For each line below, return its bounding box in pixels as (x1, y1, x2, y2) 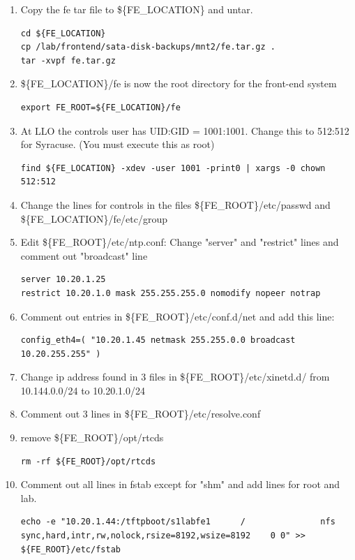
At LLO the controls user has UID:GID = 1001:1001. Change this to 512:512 (20, 123, 349, 138)
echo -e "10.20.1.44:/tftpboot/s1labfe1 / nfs (20, 517, 335, 527)
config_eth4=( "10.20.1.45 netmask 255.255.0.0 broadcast (20, 335, 296, 346)
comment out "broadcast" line (20, 248, 148, 263)
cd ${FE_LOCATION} (20, 28, 106, 38)
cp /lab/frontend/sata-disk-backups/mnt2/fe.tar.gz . (20, 42, 275, 52)
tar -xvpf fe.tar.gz (20, 55, 116, 66)
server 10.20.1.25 (20, 274, 106, 285)
